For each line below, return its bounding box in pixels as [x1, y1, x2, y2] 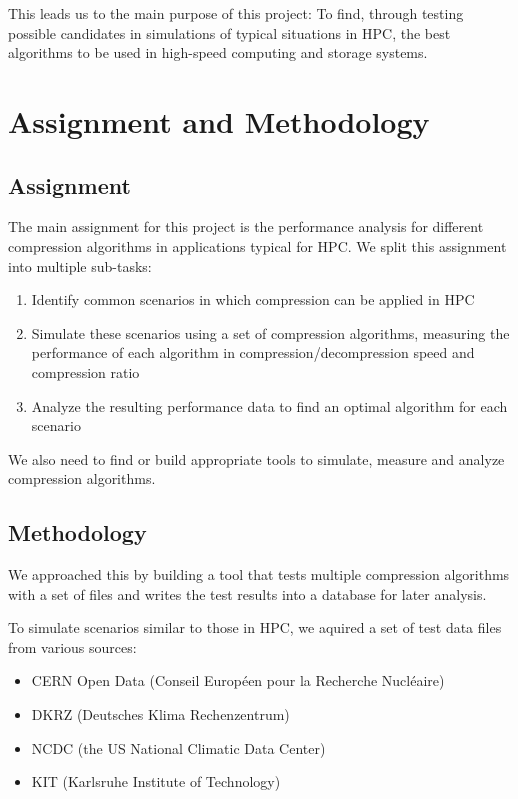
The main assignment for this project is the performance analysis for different [8, 216, 484, 237]
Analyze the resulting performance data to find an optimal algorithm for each [31, 395, 508, 416]
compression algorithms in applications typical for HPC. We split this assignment [8, 235, 507, 256]
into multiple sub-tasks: [8, 255, 152, 276]
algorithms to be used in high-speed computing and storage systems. [8, 42, 428, 63]
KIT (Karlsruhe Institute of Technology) [31, 771, 281, 792]
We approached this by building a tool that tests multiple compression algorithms [8, 564, 510, 585]
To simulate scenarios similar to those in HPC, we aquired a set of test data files [8, 617, 502, 638]
